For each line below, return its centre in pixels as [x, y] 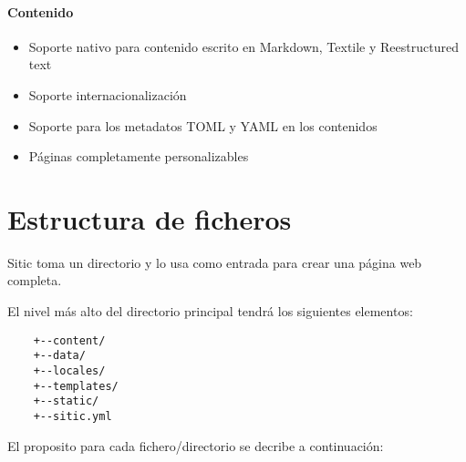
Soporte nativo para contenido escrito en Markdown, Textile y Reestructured [243, 46]
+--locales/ [69, 370]
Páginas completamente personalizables [139, 156]
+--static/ [66, 401]
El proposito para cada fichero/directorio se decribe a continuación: [196, 445]
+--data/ [59, 356]
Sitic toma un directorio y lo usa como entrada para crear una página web [215, 262]
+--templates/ [76, 386]
